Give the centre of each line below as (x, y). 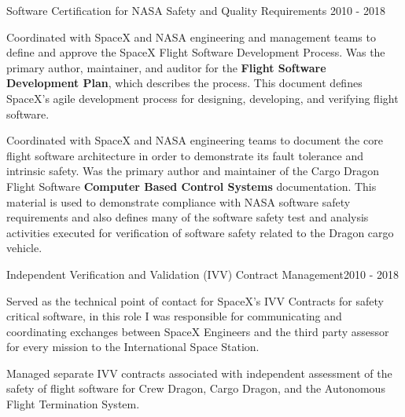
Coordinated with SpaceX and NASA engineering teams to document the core (195, 140)
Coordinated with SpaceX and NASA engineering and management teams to (191, 37)
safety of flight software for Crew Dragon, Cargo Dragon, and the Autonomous (196, 388)
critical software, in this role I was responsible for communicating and (174, 316)
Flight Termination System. (73, 404)
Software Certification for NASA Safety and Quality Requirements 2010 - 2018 (196, 10)
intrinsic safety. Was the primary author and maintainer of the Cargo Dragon (193, 171)
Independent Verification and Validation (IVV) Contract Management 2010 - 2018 (203, 274)
